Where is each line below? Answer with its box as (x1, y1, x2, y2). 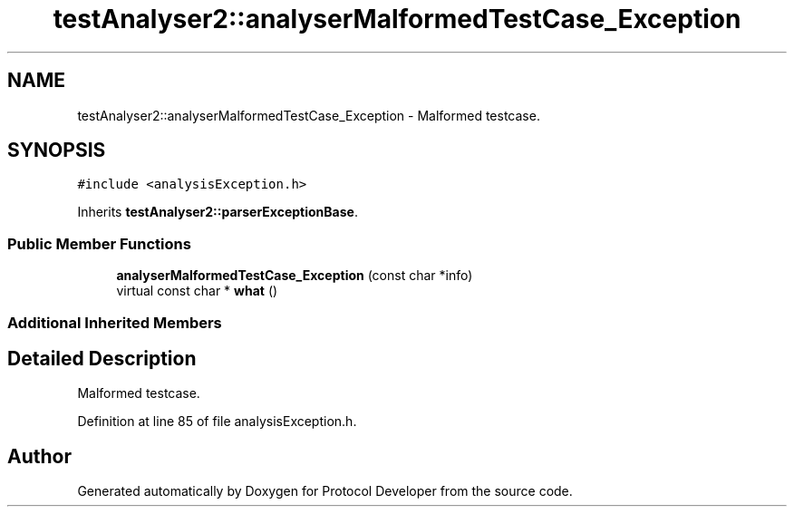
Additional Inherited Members (7, 313, 222, 332)
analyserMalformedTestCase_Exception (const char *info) (116, 267, 473, 284)
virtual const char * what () (116, 283, 278, 299)
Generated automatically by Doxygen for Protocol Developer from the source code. (77, 483, 573, 499)
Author (7, 444, 72, 468)
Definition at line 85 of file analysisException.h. (77, 413, 357, 430)
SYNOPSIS (7, 139, 106, 162)
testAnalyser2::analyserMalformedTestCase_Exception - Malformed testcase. (77, 107, 540, 123)
